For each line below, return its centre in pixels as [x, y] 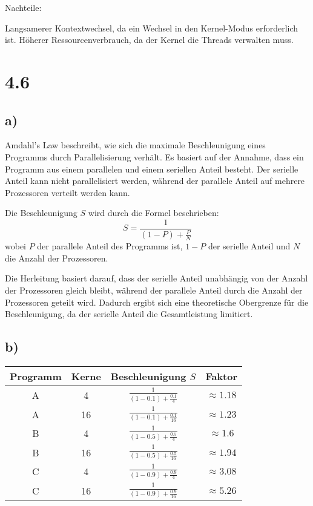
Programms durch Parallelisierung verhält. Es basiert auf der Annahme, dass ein [154, 156]
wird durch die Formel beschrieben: [153, 213]
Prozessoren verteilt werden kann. [68, 192]
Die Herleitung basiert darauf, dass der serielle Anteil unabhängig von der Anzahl [156, 278]
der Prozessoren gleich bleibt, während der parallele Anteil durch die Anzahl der [154, 290]
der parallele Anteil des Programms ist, [110, 246]
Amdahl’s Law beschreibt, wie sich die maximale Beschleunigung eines [135, 145]
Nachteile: [23, 7]
